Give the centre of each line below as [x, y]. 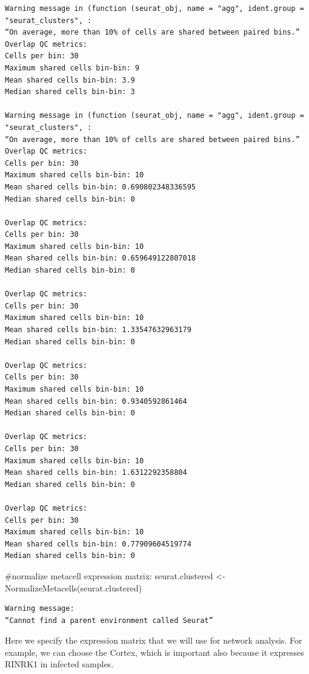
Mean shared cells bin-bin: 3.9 [70, 80]
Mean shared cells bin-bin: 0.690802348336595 [100, 187]
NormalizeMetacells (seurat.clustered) [73, 587]
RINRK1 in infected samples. [59, 664]
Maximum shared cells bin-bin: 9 [72, 68]
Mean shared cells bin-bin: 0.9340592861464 [96, 401]
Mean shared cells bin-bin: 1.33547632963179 [98, 330]
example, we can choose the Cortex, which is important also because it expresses [154, 652]
